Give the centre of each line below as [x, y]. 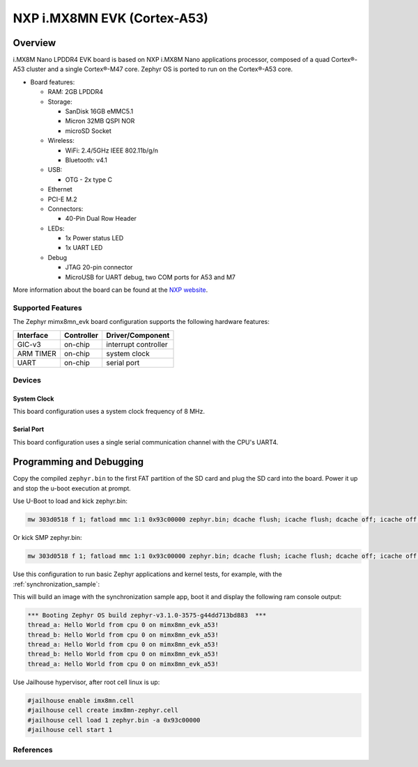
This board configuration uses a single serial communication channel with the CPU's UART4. [146, 442]
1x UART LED [84, 248]
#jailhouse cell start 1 [70, 730]
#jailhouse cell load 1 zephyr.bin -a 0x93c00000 [114, 720]
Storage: [60, 102]
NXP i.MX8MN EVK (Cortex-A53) [111, 18]
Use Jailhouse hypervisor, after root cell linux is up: [86, 682]
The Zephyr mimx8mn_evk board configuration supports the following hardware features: [141, 322]
